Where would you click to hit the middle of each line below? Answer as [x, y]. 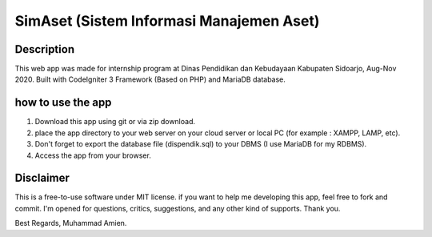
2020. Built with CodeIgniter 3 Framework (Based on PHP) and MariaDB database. [150, 79]
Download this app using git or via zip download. [115, 122]
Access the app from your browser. [93, 155]
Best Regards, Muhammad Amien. [71, 223]
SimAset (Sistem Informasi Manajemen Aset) [167, 21]
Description [45, 49]
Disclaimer [42, 178]
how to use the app [63, 103]
